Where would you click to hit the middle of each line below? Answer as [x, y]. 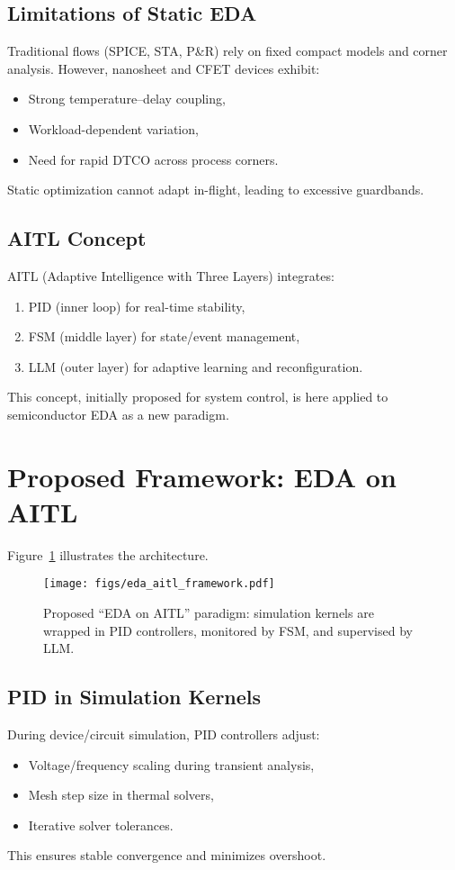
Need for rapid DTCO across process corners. [153, 159]
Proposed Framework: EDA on [202, 476]
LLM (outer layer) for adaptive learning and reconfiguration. [196, 366]
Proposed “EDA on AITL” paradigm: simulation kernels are [209, 613]
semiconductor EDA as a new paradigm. [118, 414]
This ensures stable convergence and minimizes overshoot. [167, 855]
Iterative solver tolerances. [101, 825]
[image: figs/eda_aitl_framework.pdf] [159, 584]
